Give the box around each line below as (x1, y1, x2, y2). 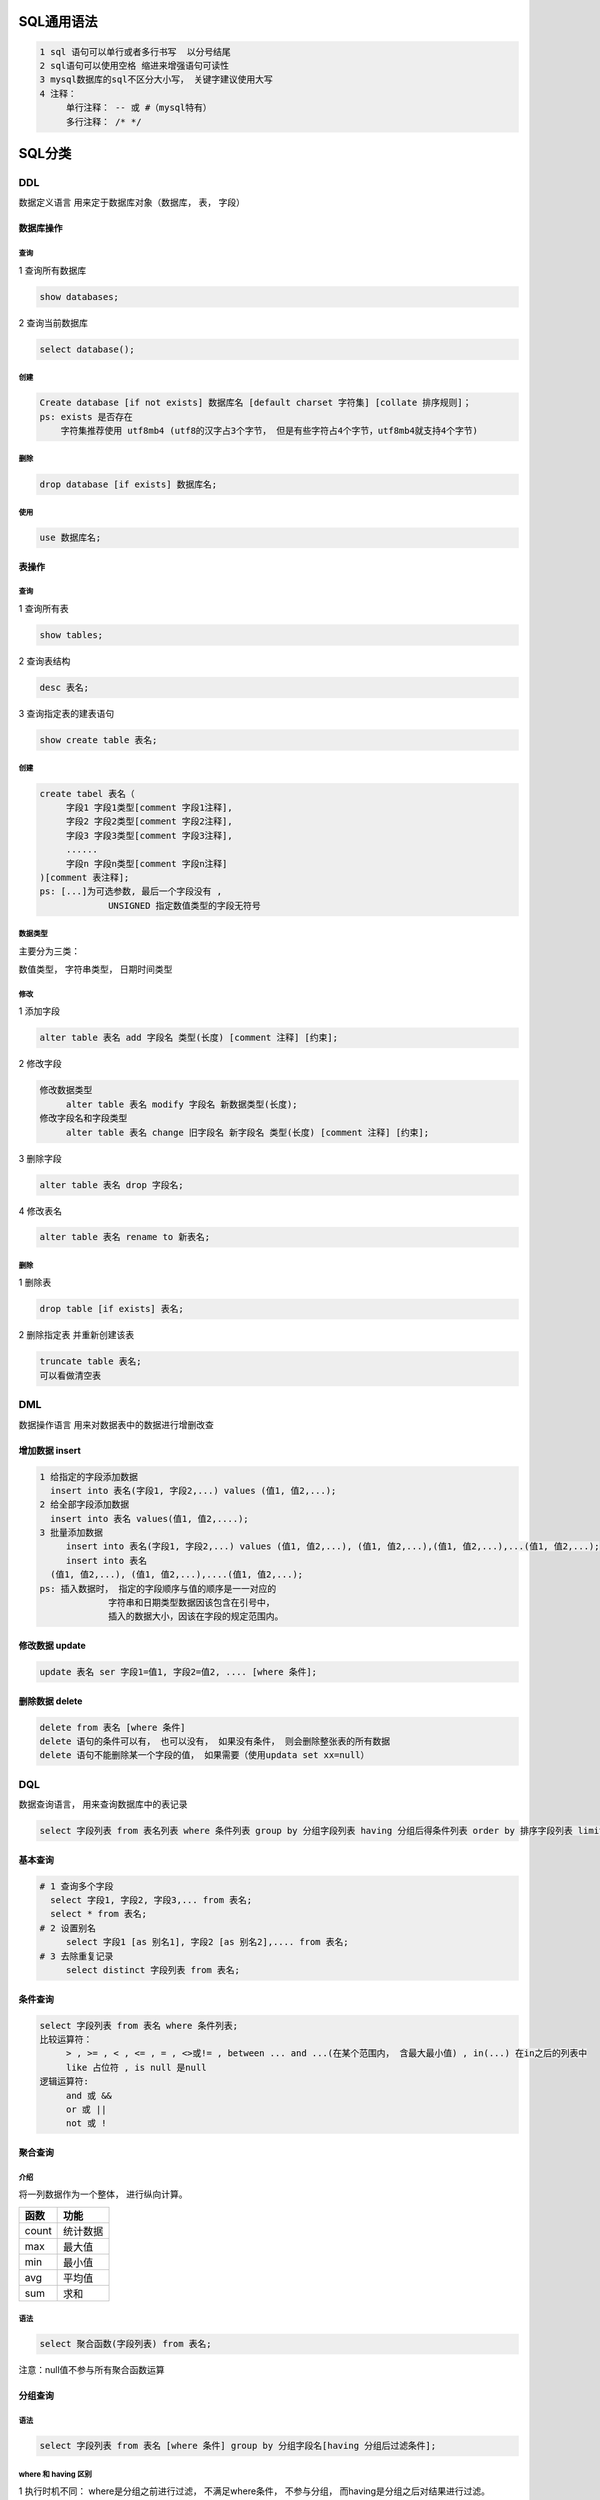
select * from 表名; (50, 1908, 147, 1920)
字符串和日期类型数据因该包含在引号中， (108, 1597, 275, 1609)
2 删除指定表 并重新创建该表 (18, 1329, 135, 1341)
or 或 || (65, 2103, 107, 2115)
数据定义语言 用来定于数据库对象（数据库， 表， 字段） (18, 196, 245, 209)
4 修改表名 (18, 1205, 62, 1217)
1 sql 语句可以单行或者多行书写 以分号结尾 (39, 46, 232, 57)
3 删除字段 (18, 1152, 62, 1164)
